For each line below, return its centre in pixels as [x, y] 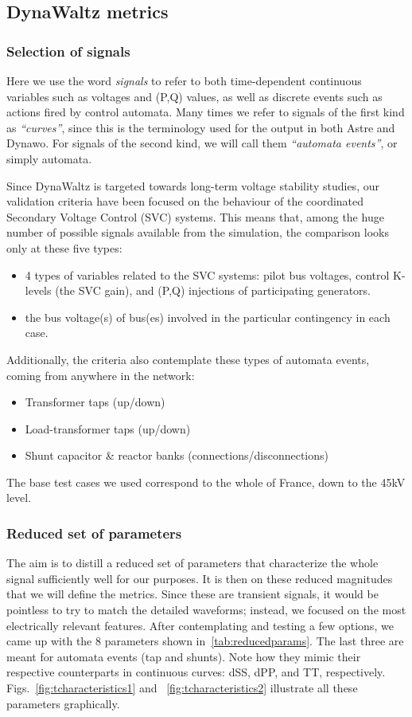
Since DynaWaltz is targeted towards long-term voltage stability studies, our [193, 185]
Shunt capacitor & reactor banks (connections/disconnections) [177, 455]
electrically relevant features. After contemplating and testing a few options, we [200, 625]
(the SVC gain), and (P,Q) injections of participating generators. [213, 290]
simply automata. [49, 158]
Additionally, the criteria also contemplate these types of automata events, [188, 359]
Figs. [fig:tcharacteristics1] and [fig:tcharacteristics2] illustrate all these [182, 688]
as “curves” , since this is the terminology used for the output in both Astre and [201, 127]
